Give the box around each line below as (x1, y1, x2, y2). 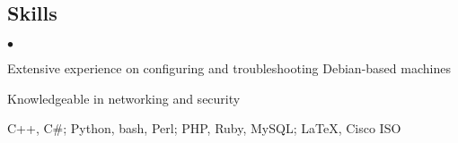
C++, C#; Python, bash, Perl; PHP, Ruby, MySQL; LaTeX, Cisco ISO (7, 119, 401, 138)
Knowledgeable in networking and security (7, 88, 241, 107)
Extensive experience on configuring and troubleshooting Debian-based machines (7, 59, 451, 78)
